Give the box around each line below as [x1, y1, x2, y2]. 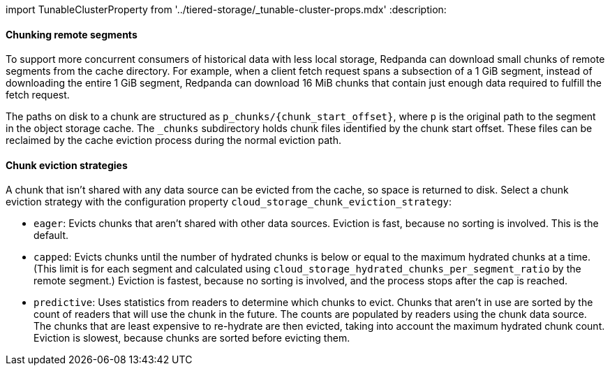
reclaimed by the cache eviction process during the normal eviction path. [6, 134, 342, 147]
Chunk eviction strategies [6, 159, 128, 171]
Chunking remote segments [6, 28, 137, 41]
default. [34, 229, 69, 242]
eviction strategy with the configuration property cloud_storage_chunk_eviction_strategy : [6, 196, 452, 208]
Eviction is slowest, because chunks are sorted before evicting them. [34, 332, 350, 344]
